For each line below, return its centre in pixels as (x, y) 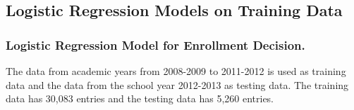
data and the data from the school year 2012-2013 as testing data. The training (177, 84)
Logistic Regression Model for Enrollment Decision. (155, 44)
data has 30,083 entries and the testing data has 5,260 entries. (140, 98)
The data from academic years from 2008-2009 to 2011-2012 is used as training (176, 71)
